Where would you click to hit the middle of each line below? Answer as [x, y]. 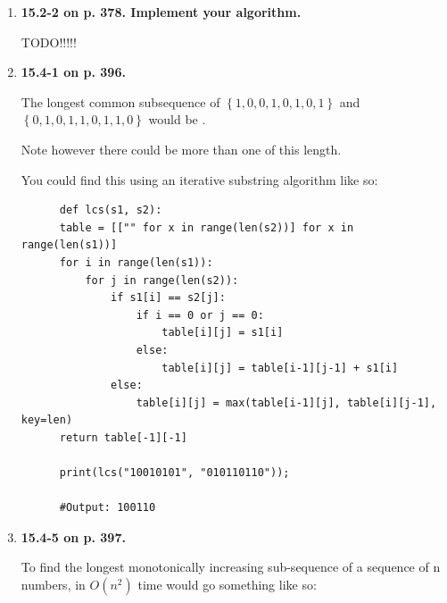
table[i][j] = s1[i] [223, 333]
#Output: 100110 [108, 508]
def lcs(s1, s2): [111, 210]
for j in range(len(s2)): [162, 280]
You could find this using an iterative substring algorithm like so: [199, 179]
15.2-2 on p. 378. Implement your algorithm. [161, 12]
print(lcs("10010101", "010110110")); [174, 473]
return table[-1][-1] [123, 437]
